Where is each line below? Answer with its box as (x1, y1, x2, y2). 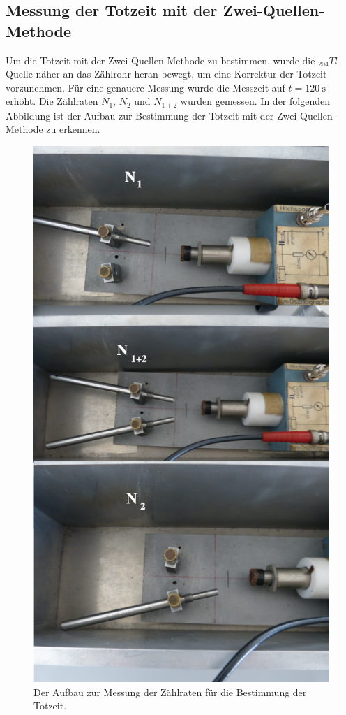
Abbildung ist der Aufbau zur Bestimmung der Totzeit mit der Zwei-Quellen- (6, 108, 336, 122)
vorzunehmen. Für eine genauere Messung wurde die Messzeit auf (6, 80, 285, 94)
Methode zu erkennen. (6, 122, 100, 136)
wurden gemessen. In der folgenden (180, 94, 330, 108)
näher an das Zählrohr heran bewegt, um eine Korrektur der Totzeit (36, 66, 327, 81)
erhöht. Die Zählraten (6, 94, 98, 108)
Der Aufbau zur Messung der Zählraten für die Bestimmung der (33, 684, 307, 699)
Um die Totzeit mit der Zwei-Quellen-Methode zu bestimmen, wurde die (6, 52, 315, 67)
